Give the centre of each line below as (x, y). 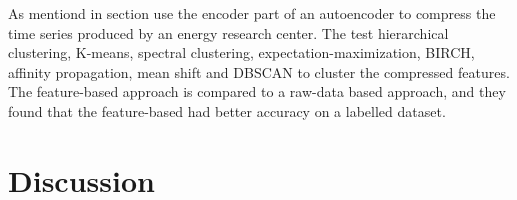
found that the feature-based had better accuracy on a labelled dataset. (227, 110)
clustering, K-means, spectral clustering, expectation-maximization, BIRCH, (241, 52)
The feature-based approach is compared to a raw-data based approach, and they (257, 91)
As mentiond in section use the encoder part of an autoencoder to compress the (252, 13)
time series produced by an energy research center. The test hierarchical (228, 32)
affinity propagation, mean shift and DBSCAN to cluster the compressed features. (259, 71)
